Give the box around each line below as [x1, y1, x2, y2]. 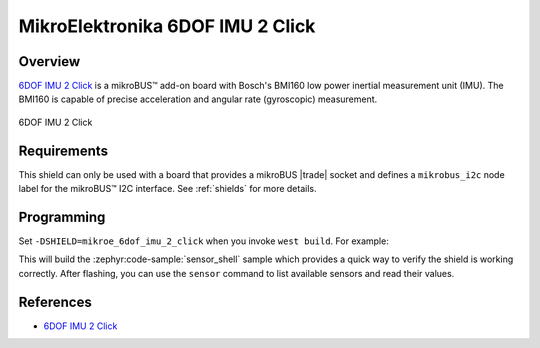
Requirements [18, 142, 109, 159]
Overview [18, 53, 81, 70]
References [18, 293, 92, 310]
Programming [18, 208, 106, 225]
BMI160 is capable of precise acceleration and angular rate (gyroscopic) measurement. [18, 93, 378, 105]
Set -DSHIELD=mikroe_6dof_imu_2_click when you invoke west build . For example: [18, 235, 389, 247]
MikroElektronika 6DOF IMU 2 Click [18, 15, 316, 37]
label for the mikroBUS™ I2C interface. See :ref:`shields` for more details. [18, 183, 317, 195]
